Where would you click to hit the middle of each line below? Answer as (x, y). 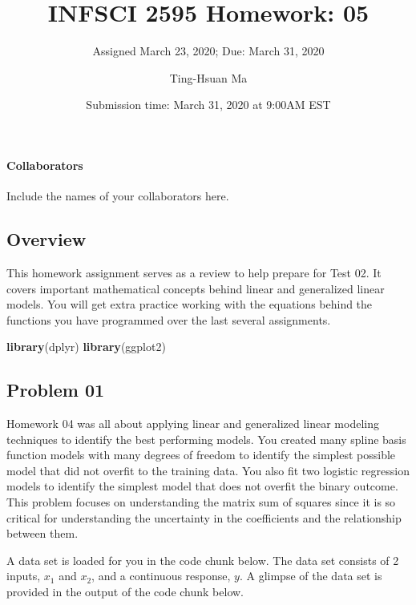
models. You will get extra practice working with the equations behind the (190, 304)
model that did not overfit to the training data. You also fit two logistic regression (208, 470)
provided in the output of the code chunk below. (125, 592)
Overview (46, 239)
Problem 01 (56, 390)
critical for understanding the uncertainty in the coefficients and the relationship (204, 517)
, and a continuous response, (161, 576)
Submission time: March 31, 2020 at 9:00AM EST (208, 105)
